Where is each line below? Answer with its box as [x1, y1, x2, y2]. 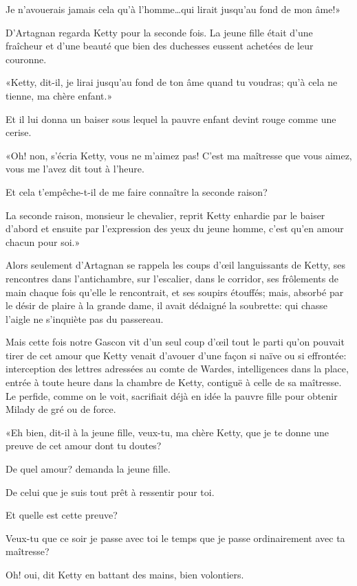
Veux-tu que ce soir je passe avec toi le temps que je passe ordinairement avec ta [6, 530, 345, 545]
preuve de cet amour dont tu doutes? [6, 438, 162, 453]
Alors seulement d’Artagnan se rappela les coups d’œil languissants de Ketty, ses [6, 258, 345, 272]
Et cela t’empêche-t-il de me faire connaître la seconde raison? [6, 184, 268, 199]
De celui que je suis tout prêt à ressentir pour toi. [6, 484, 215, 499]
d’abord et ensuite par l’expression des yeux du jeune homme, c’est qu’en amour [6, 221, 344, 236]
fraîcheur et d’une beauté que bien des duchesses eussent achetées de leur [6, 38, 314, 53]
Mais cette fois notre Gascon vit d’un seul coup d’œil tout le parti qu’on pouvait [6, 335, 345, 349]
